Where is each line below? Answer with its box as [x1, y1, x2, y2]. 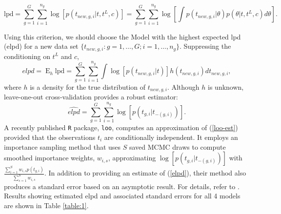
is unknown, [208, 81, 244, 92]
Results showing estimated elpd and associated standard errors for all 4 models [4, 191, 241, 201]
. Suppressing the [180, 41, 231, 51]
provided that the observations [4, 132, 96, 142]
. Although [167, 81, 200, 92]
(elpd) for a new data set [4, 41, 79, 51]
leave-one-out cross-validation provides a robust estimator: [4, 92, 178, 102]
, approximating [108, 153, 156, 163]
